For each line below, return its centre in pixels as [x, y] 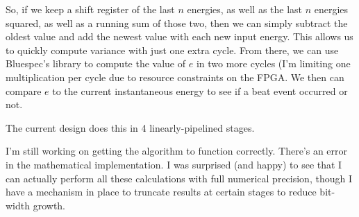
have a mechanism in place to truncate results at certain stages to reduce [161, 192]
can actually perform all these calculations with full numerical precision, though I [179, 178]
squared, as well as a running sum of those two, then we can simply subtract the [177, 23]
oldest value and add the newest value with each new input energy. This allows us [179, 36]
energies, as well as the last [245, 9]
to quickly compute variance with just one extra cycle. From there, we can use [172, 50]
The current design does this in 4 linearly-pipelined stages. [130, 127]
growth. [49, 205]
